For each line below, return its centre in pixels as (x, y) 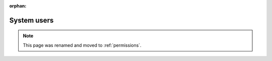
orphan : (18, 6)
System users (31, 20)
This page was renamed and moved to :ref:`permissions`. (82, 45)
